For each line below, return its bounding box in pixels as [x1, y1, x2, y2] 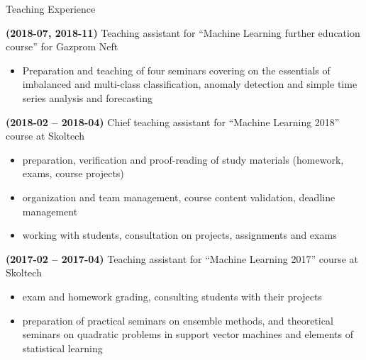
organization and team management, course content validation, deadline [22, 189, 335, 204]
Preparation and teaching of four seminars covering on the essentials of [22, 62, 331, 77]
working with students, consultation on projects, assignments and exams [22, 227, 337, 242]
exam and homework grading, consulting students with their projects [22, 288, 322, 303]
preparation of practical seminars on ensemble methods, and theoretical [22, 313, 333, 327]
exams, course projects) [22, 166, 124, 181]
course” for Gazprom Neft [6, 39, 118, 54]
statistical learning [22, 340, 103, 355]
